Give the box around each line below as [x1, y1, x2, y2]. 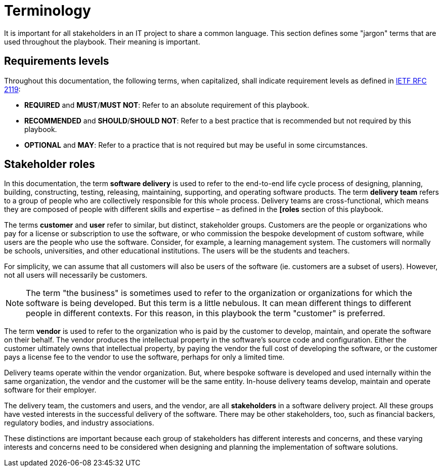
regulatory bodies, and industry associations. [4, 418, 154, 427]
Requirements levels [4, 55, 109, 68]
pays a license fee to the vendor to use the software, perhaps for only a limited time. [4, 353, 285, 362]
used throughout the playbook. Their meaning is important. [4, 37, 200, 46]
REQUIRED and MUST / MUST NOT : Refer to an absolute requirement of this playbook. [24, 100, 309, 109]
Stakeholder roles [4, 158, 95, 171]
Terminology [4, 2, 91, 19]
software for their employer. [4, 386, 97, 395]
